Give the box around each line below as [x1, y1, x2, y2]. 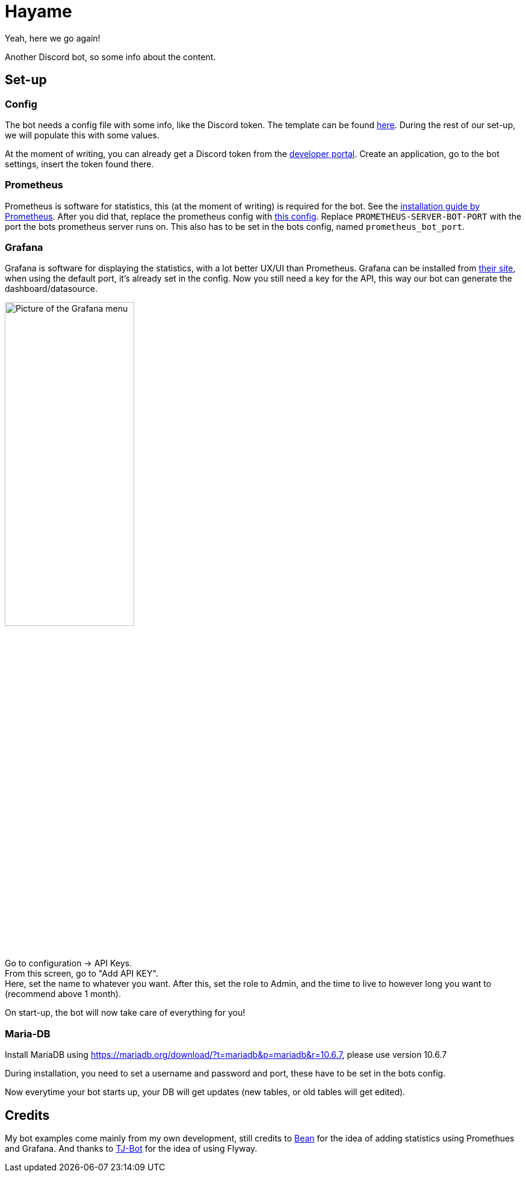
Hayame [5, 1, 72, 22]
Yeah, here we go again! [5, 32, 101, 43]
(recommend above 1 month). [5, 989, 121, 999]
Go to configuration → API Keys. [5, 958, 132, 969]
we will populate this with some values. [5, 129, 159, 140]
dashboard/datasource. [5, 283, 97, 294]
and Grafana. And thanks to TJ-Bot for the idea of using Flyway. [5, 1143, 258, 1154]
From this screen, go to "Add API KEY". [5, 968, 158, 979]
